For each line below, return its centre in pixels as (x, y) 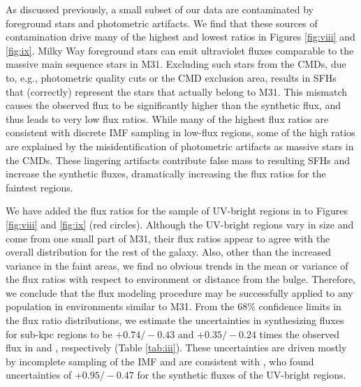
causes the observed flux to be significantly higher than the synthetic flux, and (173, 105)
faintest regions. (39, 187)
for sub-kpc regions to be (59, 334)
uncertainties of (39, 375)
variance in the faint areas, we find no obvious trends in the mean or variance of (177, 265)
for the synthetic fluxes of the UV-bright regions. (242, 375)
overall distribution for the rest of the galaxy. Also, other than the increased (169, 252)
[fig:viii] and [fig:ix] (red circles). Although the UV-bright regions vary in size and (180, 224)
